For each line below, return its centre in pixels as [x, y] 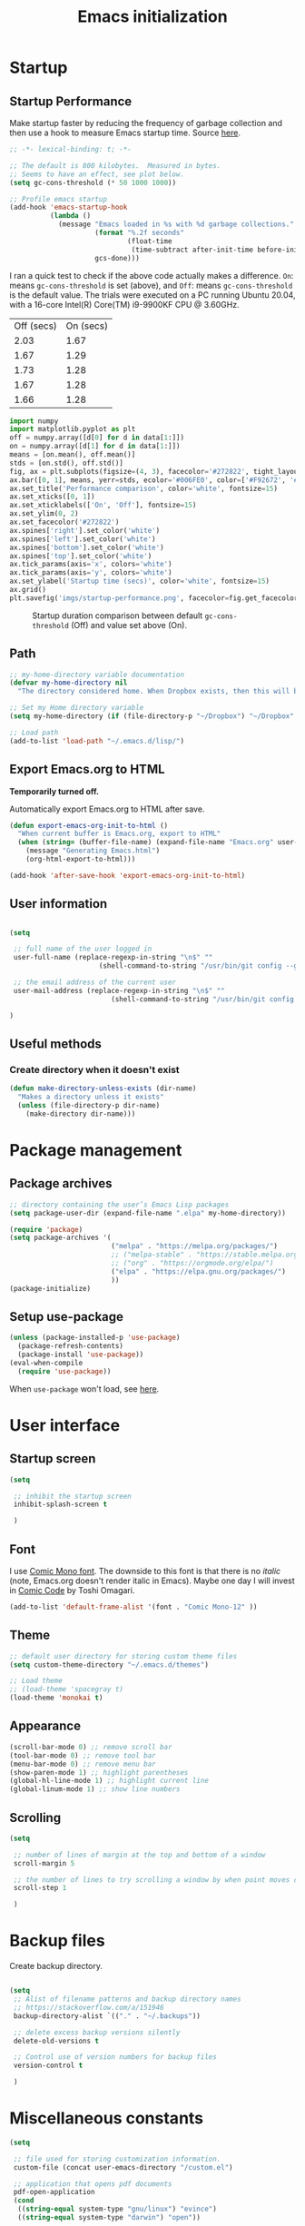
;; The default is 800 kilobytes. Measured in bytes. [115, 165]
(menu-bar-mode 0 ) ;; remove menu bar [83, 1764]
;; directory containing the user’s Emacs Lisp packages [119, 1205]
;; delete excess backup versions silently [97, 2032]
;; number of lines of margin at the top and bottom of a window [139, 1855]
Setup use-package [67, 1317]
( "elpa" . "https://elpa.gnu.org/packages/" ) [198, 1271]
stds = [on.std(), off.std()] [67, 463]
